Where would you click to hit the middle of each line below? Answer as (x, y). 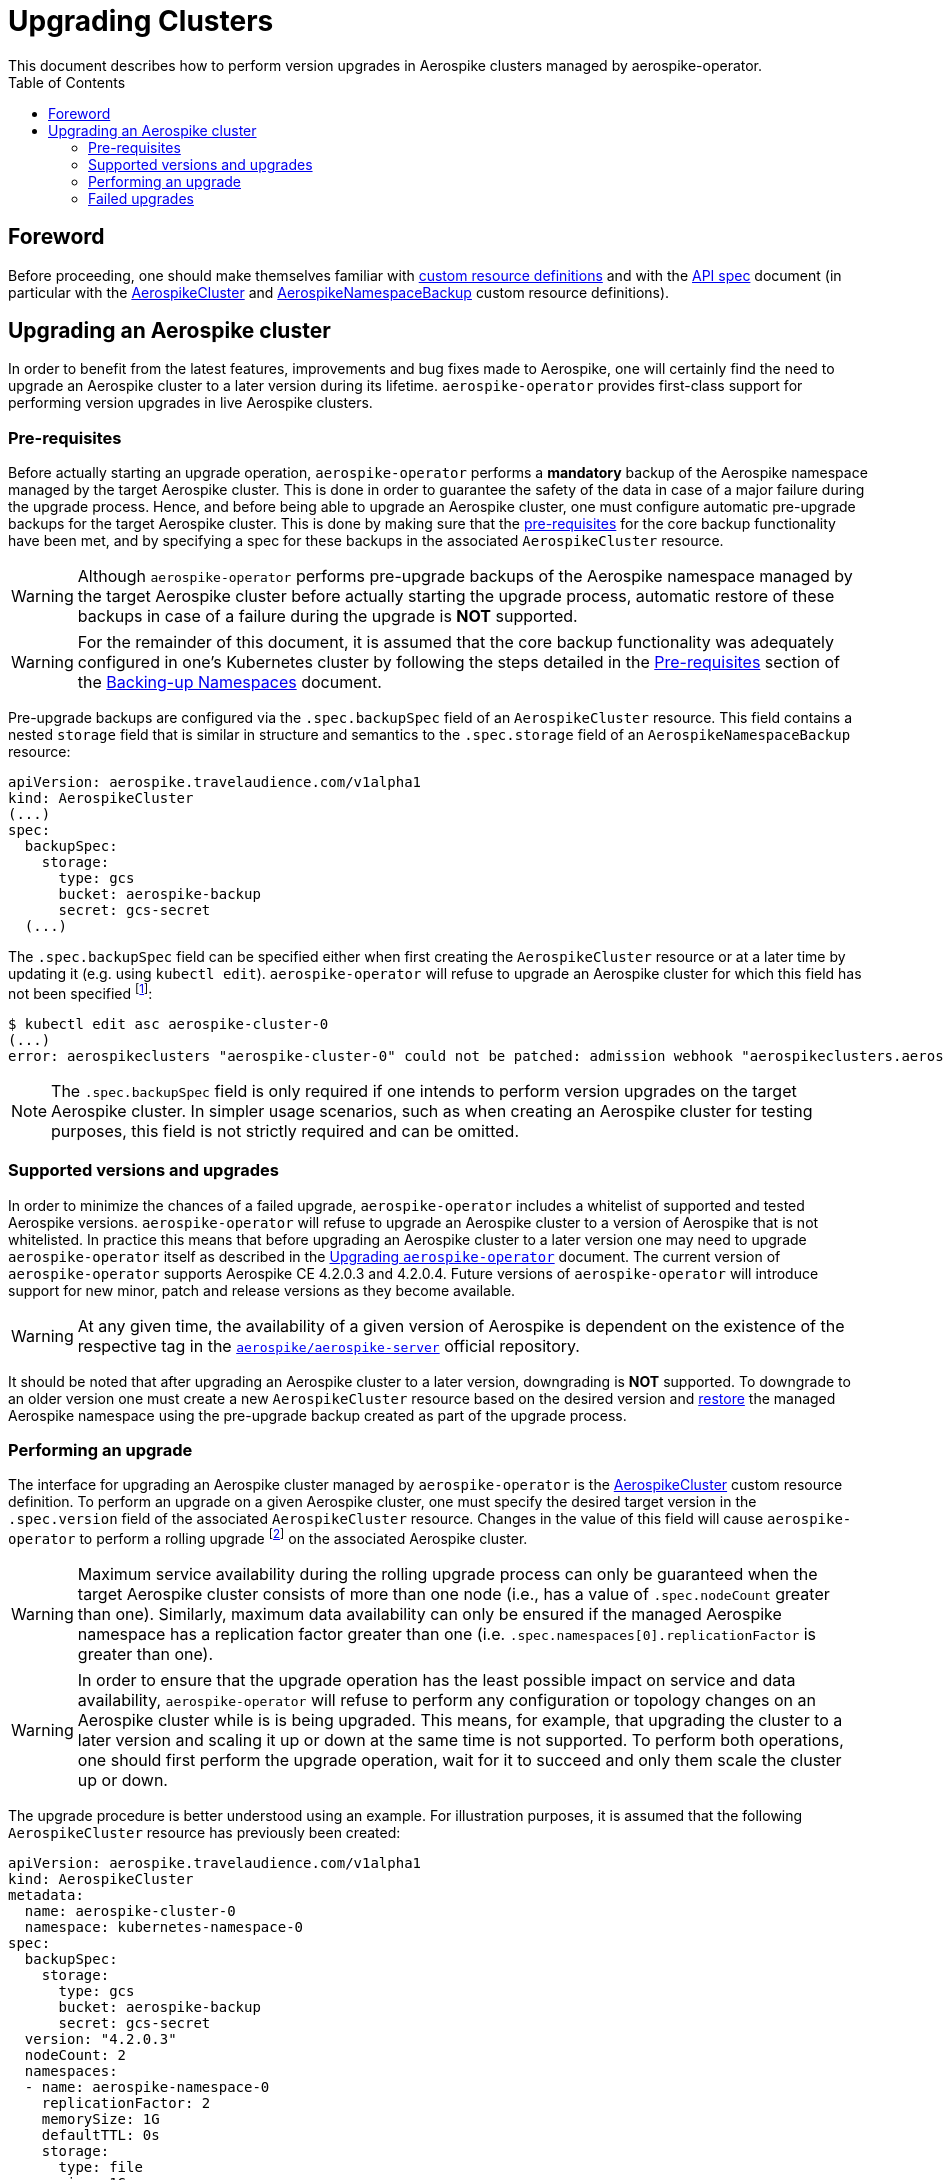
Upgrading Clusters (141, 21)
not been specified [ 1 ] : (80, 992)
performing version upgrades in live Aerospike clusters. (190, 403)
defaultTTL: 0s (100, 2135)
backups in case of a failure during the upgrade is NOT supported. (327, 616)
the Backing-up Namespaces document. (229, 682)
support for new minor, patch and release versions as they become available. (262, 1290)
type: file (100, 2167)
